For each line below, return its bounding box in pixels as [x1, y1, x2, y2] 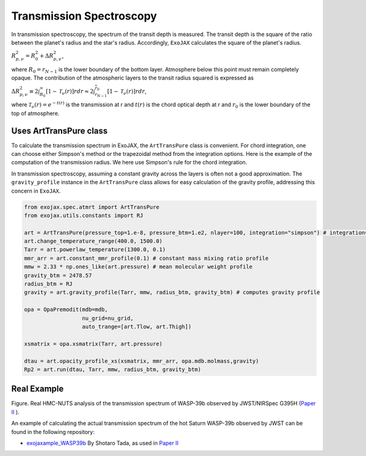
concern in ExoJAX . [11, 187, 61, 194]
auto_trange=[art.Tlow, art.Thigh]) [82, 323, 192, 330]
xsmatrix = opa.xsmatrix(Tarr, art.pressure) [24, 340, 163, 347]
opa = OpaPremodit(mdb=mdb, [24, 306, 108, 313]
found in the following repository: [11, 428, 95, 435]
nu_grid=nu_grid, [82, 315, 134, 322]
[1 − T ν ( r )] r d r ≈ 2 [46, 87, 94, 96]
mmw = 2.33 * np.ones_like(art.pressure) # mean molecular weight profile [24, 263, 253, 270]
